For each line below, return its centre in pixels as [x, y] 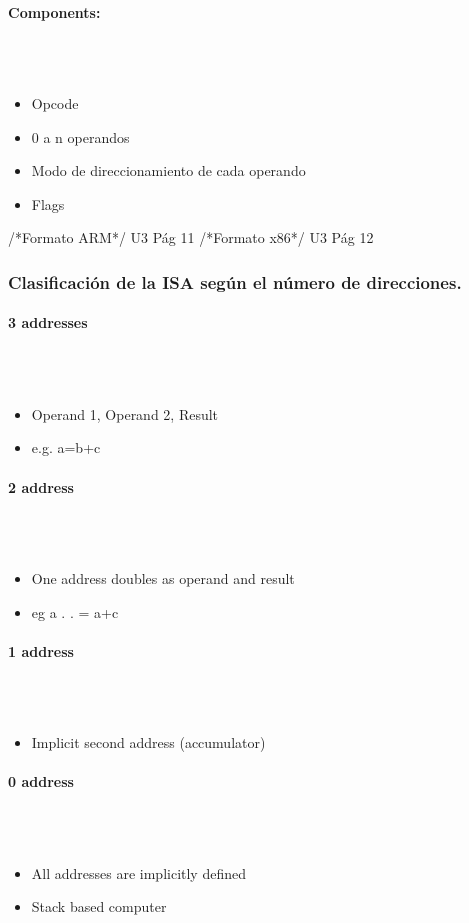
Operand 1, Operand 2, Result [125, 413]
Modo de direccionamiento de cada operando [168, 170]
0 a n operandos [80, 136]
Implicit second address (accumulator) [148, 742]
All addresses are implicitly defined [138, 872]
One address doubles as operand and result [163, 577]
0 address [41, 781]
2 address [41, 486]
